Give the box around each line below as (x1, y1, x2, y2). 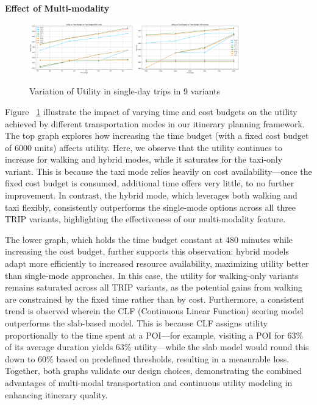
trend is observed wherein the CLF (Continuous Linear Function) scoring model (5, 305, 304, 317)
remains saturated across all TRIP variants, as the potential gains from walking (5, 281, 302, 294)
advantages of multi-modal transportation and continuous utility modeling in (5, 376, 293, 389)
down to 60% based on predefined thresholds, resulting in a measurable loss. (5, 352, 290, 365)
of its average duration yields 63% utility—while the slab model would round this (5, 340, 309, 353)
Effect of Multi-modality (5, 2, 110, 14)
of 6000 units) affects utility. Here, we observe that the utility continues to (5, 141, 282, 153)
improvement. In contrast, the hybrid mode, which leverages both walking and (5, 189, 297, 202)
